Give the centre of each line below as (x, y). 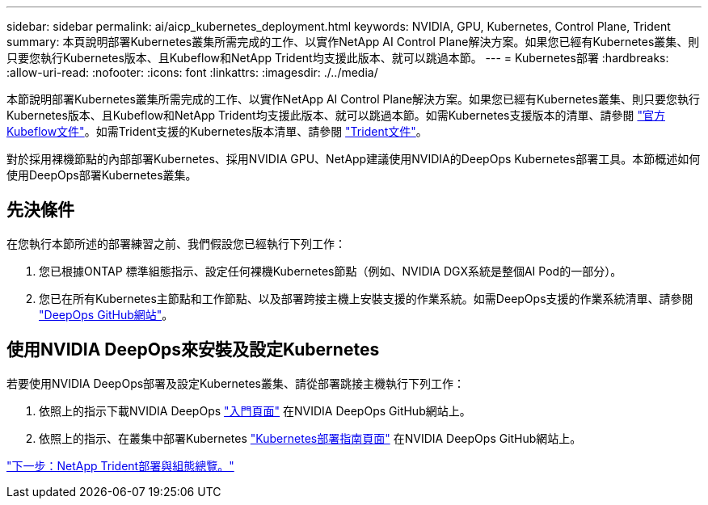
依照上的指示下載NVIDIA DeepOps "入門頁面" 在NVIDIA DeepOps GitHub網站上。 (255, 410)
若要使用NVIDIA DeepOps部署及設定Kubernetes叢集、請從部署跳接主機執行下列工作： (236, 383)
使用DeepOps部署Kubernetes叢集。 (102, 175)
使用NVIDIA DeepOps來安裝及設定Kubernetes (193, 350)
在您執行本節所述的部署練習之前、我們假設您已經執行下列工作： (176, 243)
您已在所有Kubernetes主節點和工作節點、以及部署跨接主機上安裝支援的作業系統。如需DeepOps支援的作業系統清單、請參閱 (366, 298)
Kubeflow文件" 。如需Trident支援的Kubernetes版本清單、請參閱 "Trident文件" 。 (217, 131)
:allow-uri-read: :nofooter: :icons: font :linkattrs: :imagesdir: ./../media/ (192, 72)
